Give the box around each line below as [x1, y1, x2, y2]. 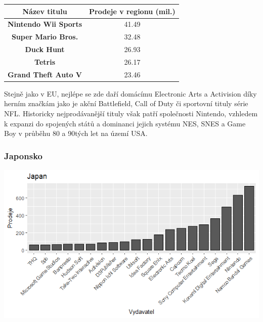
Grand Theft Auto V [8, 69, 82, 79]
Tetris [34, 56, 56, 67]
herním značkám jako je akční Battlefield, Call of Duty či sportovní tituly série [4, 98, 248, 109]
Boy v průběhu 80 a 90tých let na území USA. [4, 128, 148, 139]
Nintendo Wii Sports [8, 19, 82, 29]
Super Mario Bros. [11, 31, 78, 42]
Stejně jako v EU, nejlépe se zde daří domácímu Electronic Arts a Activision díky [4, 88, 257, 99]
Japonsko [4, 149, 42, 162]
